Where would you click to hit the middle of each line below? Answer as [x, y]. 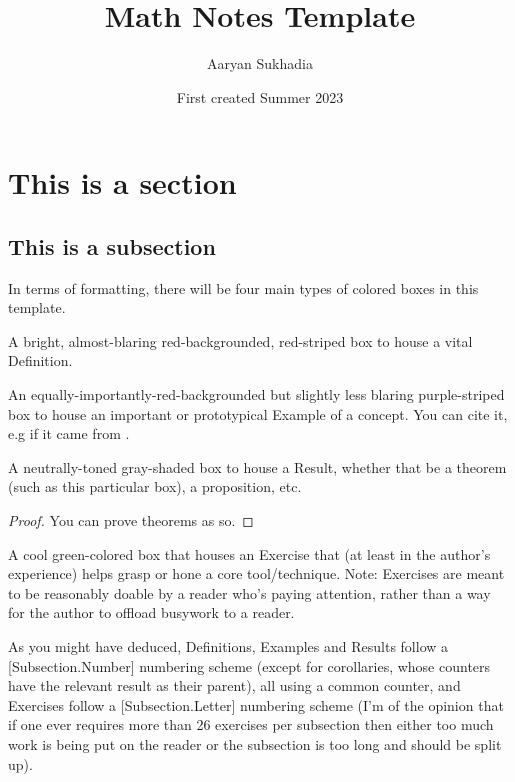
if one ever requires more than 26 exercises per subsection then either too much [251, 724]
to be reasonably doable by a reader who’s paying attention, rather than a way [249, 592]
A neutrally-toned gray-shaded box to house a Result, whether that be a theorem [257, 466]
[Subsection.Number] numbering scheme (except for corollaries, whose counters [249, 665]
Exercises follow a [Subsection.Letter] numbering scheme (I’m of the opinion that [256, 704]
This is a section [122, 182]
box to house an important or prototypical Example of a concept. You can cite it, [258, 413]
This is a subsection [112, 245]
